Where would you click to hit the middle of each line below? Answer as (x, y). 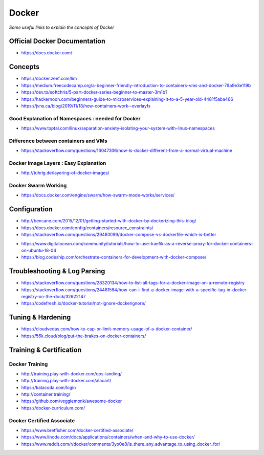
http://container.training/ (46, 394)
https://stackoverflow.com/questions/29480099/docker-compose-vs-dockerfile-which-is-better (119, 235)
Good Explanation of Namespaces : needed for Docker (75, 118)
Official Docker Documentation (57, 41)
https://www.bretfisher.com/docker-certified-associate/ (77, 430)
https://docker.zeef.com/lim (49, 79)
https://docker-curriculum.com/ (53, 408)
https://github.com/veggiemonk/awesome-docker (72, 401)
